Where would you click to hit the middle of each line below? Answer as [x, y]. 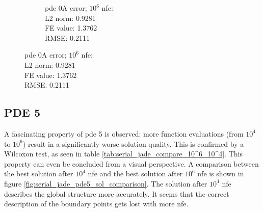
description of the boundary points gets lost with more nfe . [96, 204]
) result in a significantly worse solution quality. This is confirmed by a [133, 143]
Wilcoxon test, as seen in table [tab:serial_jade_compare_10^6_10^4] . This [123, 154]
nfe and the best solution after [135, 174]
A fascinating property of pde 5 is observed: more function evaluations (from [124, 133]
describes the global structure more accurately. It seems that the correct [117, 193]
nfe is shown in [221, 174]
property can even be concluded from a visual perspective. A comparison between [131, 163]
